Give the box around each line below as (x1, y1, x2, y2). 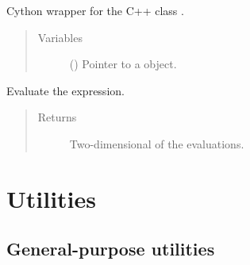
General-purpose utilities (6, 236, 215, 261)
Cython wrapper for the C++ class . (6, 2, 184, 18)
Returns (37, 109, 77, 125)
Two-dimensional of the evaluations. (69, 135, 244, 152)
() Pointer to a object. (69, 56, 177, 72)
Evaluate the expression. (6, 82, 125, 98)
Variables (37, 29, 83, 45)
